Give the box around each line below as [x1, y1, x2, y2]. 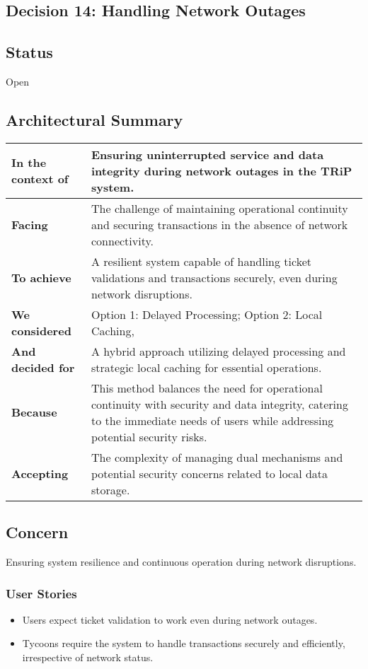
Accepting [11, 465, 69, 482]
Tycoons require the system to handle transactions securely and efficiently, [22, 636, 345, 651]
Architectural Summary [6, 108, 183, 130]
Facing [11, 216, 48, 233]
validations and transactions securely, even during [91, 269, 338, 286]
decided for [11, 359, 75, 376]
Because [11, 404, 57, 421]
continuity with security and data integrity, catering [91, 395, 348, 412]
